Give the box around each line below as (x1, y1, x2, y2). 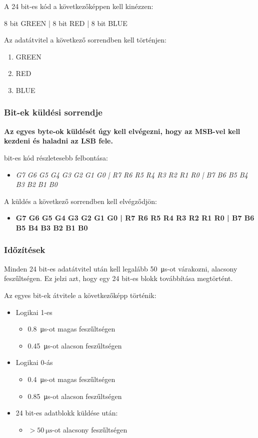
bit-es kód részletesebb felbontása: (4, 152, 108, 162)
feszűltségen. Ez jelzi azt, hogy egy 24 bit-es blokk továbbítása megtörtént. (4, 273, 233, 283)
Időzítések (4, 243, 45, 256)
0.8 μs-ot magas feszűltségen (27, 323, 115, 334)
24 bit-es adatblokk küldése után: (15, 407, 118, 418)
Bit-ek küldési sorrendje (4, 106, 102, 118)
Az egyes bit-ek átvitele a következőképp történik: (4, 289, 156, 300)
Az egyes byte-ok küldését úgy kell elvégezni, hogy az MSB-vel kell (4, 125, 240, 136)
